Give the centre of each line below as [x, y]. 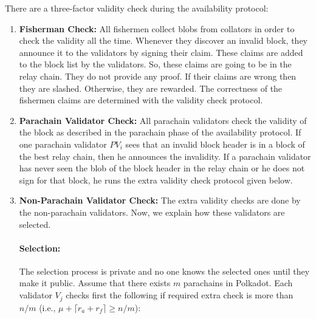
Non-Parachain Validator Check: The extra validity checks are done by [160, 200]
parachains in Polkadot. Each [238, 283]
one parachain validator [63, 144]
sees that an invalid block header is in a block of [215, 144]
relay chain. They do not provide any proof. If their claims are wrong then [158, 76]
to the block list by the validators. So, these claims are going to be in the [155, 64]
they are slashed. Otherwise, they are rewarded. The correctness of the [151, 88]
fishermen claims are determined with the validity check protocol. [141, 100]
